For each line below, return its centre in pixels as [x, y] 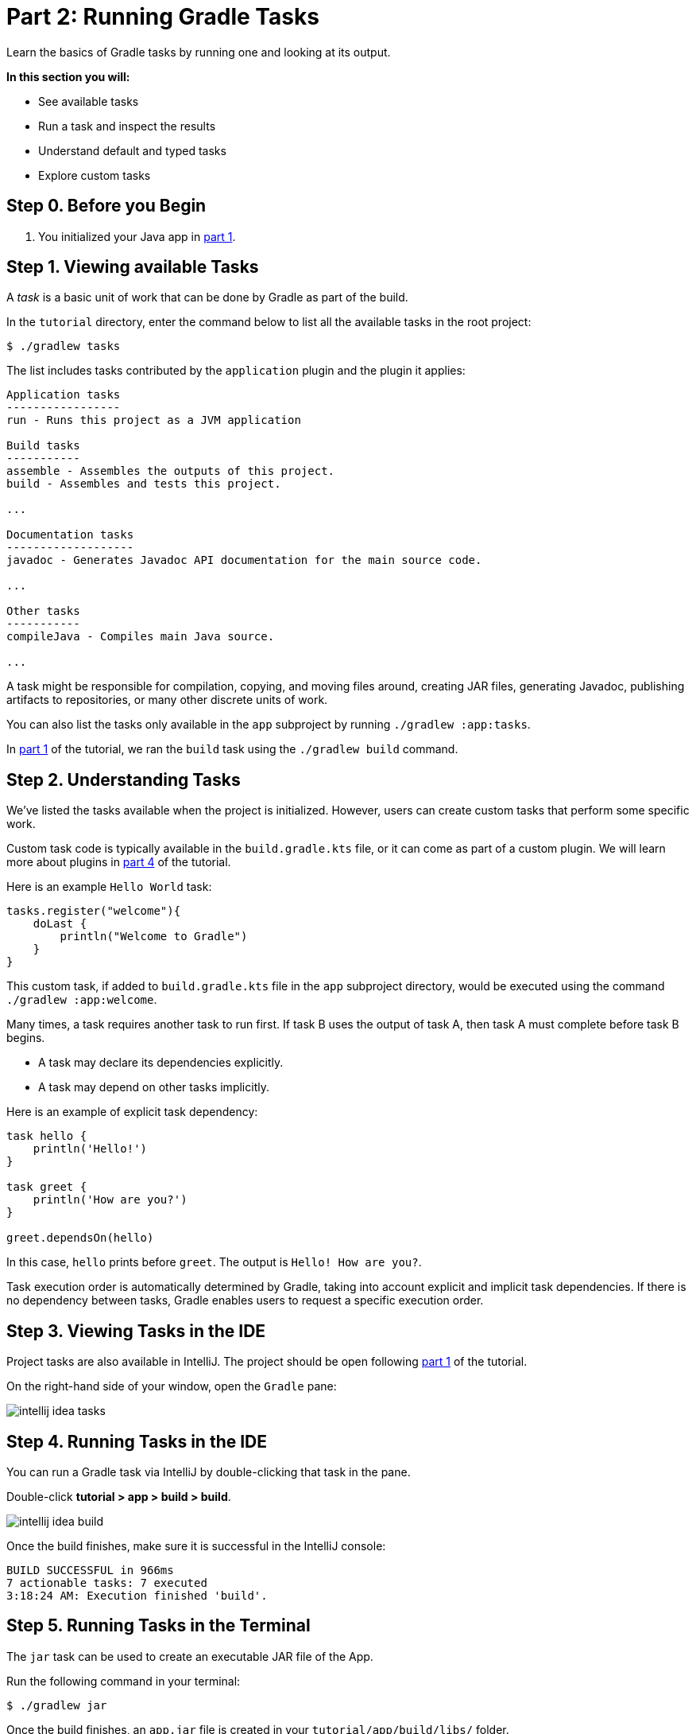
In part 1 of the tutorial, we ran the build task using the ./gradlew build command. [232, 749]
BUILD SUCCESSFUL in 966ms [90, 1570]
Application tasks [64, 395]
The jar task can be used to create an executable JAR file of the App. [190, 1656]
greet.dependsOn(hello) [80, 1238]
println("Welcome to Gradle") [154, 937]
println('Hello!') [90, 1149]
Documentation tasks [70, 535]
